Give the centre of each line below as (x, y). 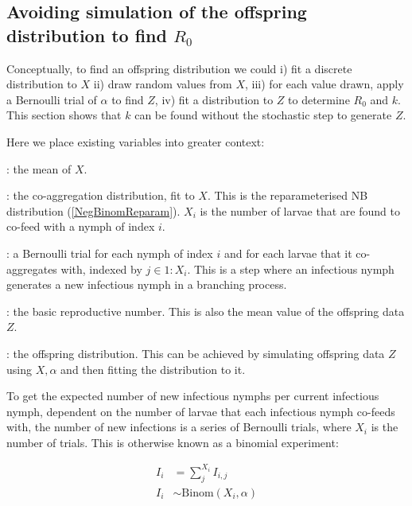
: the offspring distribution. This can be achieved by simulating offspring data (196, 353)
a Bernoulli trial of (52, 99)
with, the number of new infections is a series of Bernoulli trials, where (179, 427)
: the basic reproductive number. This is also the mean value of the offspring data (206, 311)
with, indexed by (101, 269)
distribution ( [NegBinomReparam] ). (93, 210)
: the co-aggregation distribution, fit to (101, 195)
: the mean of (39, 168)
